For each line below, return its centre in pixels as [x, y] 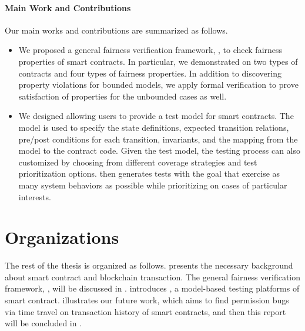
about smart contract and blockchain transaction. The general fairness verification [153, 277]
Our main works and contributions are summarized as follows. [116, 30]
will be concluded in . [43, 323]
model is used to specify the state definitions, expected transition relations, [154, 127]
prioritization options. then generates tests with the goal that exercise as [149, 173]
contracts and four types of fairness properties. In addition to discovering [150, 73]
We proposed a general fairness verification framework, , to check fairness [150, 50]
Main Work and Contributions [68, 7]
